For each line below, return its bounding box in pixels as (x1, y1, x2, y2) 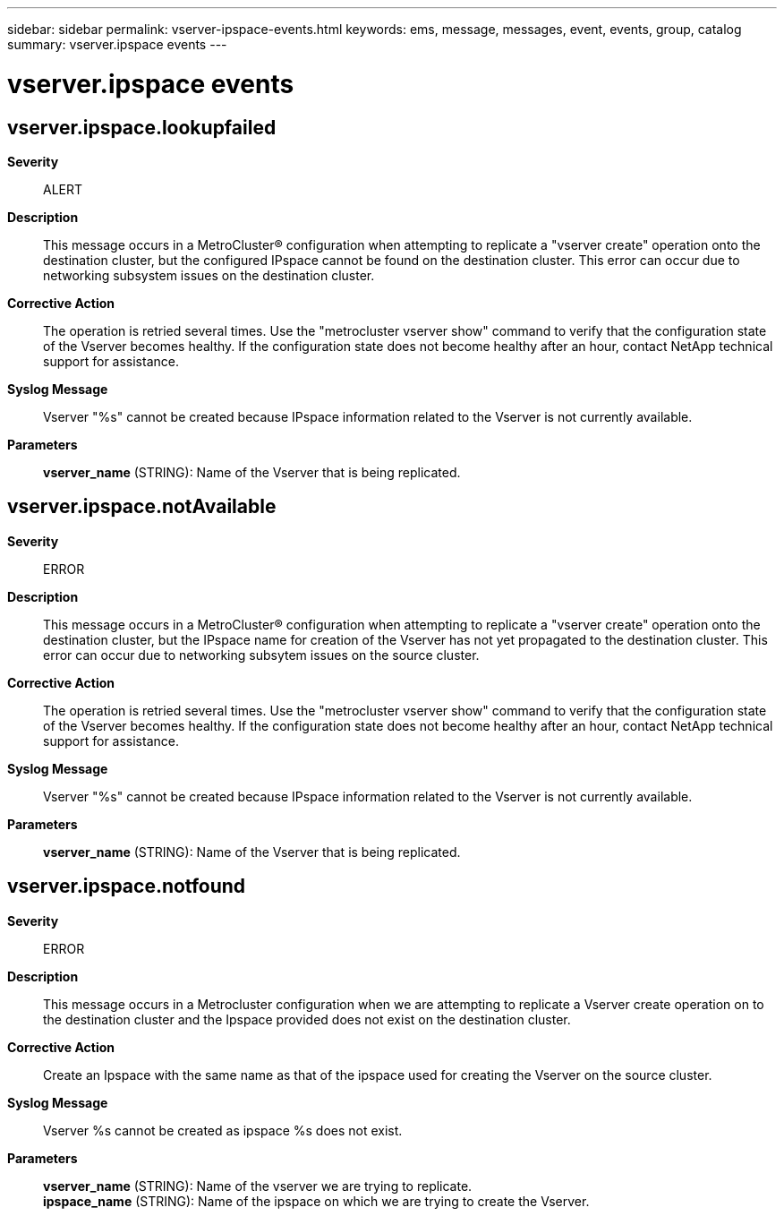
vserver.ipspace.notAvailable (7, 495, 277, 518)
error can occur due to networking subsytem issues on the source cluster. (43, 647, 480, 663)
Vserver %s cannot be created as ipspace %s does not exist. (43, 1122, 403, 1138)
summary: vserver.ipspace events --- (7, 37, 227, 52)
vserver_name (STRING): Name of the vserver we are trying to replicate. (43, 1177, 473, 1194)
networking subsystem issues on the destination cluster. (43, 267, 375, 283)
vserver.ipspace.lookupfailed (7, 116, 277, 139)
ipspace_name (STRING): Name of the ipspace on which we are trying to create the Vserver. (43, 1193, 590, 1209)
